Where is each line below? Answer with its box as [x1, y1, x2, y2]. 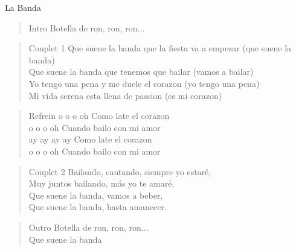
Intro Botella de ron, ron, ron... [28, 21, 145, 34]
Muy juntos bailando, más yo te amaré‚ [28, 177, 175, 190]
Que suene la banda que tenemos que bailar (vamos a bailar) [28, 65, 254, 78]
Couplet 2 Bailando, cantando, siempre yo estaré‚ [28, 165, 211, 178]
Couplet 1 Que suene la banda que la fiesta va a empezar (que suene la [28, 42, 292, 54]
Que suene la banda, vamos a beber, [28, 188, 163, 201]
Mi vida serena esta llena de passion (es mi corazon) [28, 89, 222, 101]
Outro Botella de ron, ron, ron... [28, 220, 149, 233]
